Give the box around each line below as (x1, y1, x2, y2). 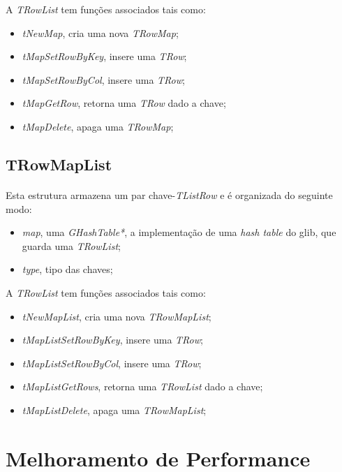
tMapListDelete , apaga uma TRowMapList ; (22, 402, 207, 417)
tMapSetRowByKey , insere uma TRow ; (22, 49, 187, 64)
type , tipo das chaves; (22, 262, 113, 276)
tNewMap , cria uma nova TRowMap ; (22, 25, 179, 40)
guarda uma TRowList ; (22, 238, 121, 253)
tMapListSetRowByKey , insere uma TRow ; (22, 332, 203, 347)
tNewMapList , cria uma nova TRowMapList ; (22, 309, 211, 323)
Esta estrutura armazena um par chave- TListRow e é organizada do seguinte (6, 187, 333, 202)
